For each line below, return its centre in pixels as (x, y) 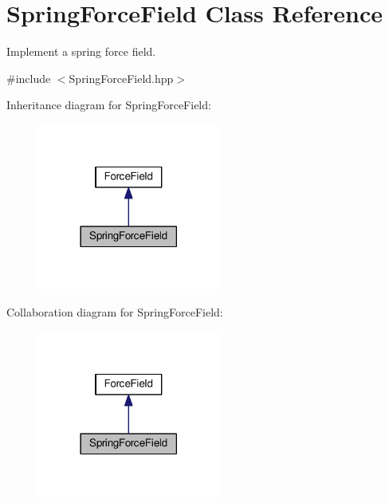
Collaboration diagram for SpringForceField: (115, 312)
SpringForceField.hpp (121, 78)
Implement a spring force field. (81, 51)
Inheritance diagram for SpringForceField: (109, 105)
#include (29, 78)
